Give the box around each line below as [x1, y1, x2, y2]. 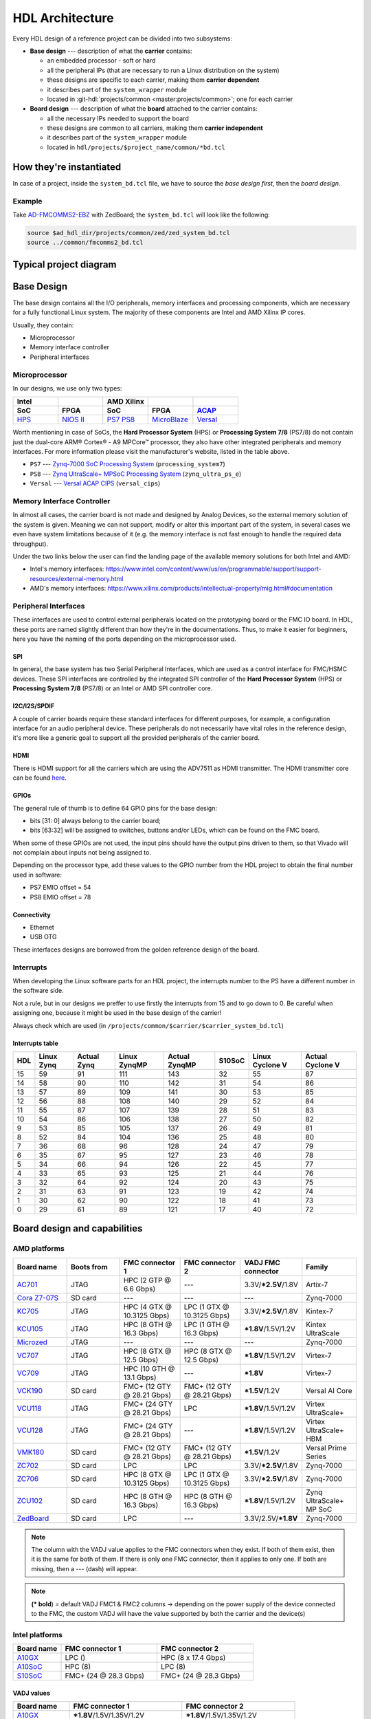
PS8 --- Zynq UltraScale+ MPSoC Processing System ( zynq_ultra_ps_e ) [30, 470, 242, 478]
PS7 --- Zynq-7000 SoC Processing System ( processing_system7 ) [30, 460, 226, 468]
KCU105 [16, 1324, 43, 1333]
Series [306, 1452, 326, 1461]
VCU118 [16, 1403, 42, 1413]
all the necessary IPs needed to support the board [47, 114, 189, 122]
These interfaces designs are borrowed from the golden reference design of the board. [12, 945, 260, 954]
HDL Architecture [12, 10, 114, 25]
